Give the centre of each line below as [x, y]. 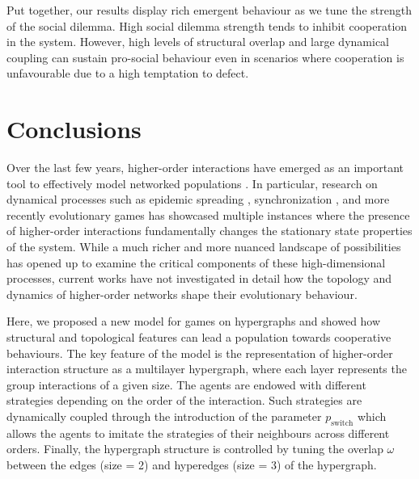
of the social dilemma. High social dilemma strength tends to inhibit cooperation [207, 25]
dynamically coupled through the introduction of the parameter [164, 416]
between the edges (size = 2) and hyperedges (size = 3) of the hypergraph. [192, 464]
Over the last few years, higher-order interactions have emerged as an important [205, 168]
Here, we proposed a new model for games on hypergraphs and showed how [194, 321]
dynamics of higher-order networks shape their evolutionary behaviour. [182, 294]
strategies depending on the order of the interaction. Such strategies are [184, 400]
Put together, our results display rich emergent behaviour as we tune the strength [209, 10]
